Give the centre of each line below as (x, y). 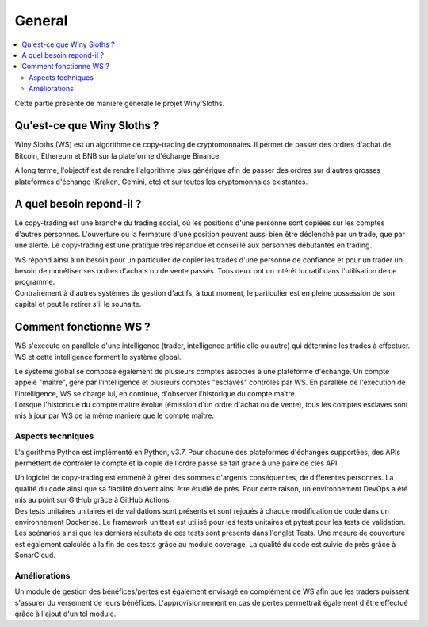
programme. (35, 282)
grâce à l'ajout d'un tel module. (65, 614)
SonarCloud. (35, 556)
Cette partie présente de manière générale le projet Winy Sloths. (120, 103)
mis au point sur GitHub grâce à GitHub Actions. (93, 500)
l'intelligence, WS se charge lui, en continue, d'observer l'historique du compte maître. (156, 393)
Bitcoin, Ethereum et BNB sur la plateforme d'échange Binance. (118, 155)
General (41, 21)
